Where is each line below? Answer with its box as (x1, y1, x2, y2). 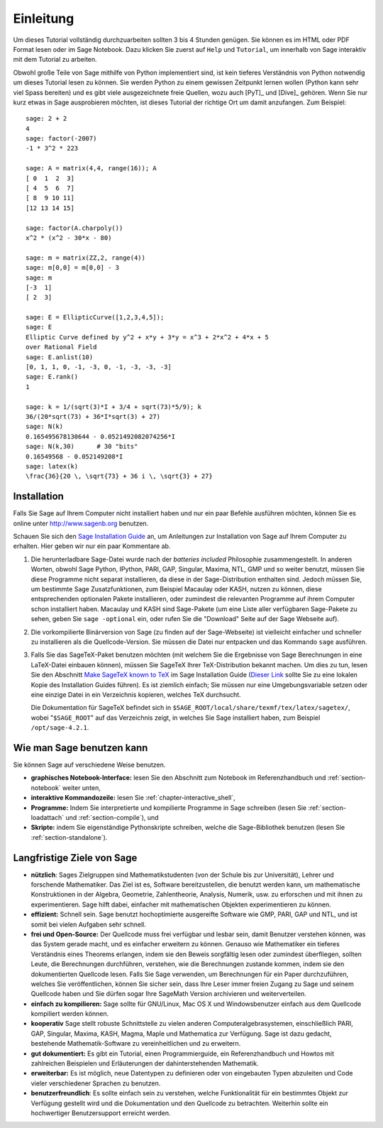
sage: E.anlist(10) (26, 353, 94, 361)
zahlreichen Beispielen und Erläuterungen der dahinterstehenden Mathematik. (30, 1059, 259, 1068)
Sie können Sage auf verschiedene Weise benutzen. (13, 760, 166, 769)
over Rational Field (26, 343, 97, 351)
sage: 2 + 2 (26, 114, 67, 123)
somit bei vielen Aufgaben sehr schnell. (30, 920, 147, 929)
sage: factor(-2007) (26, 135, 97, 143)
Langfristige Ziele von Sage (13, 852, 138, 864)
